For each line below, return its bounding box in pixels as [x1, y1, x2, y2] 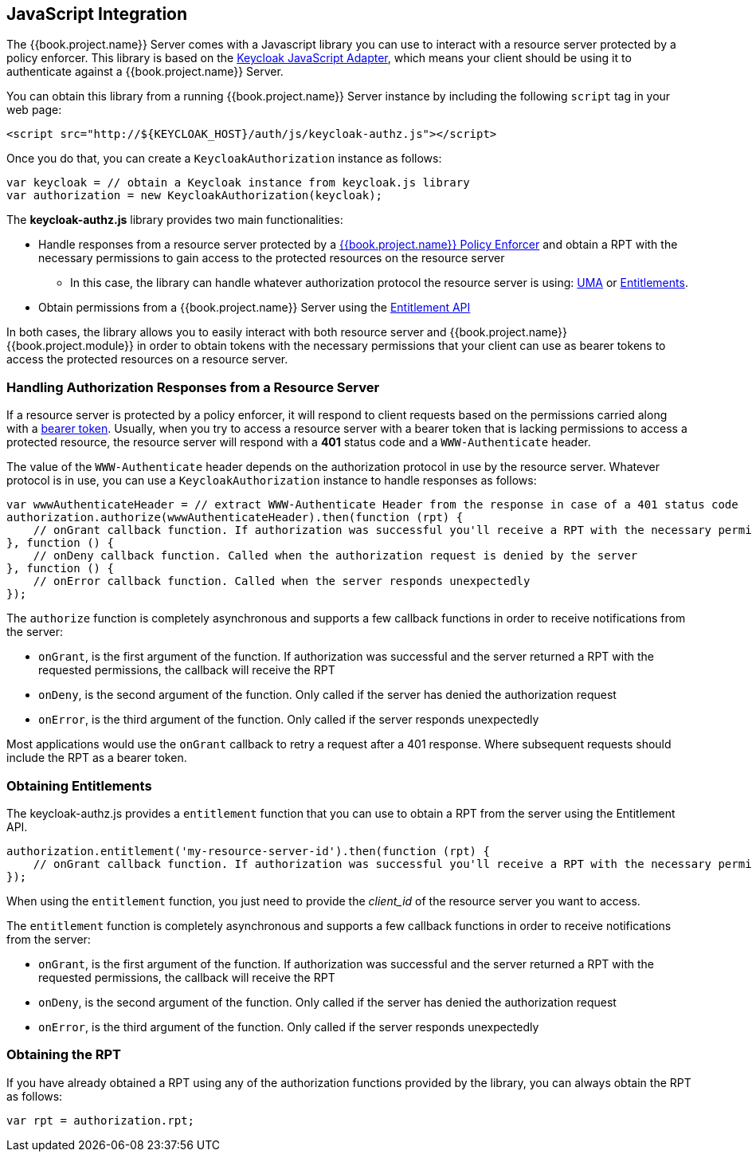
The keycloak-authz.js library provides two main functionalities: [6, 213, 343, 227]
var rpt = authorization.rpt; [6, 1113, 195, 1127]
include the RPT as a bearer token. [6, 751, 187, 765]
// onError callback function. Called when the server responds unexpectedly [33, 575, 531, 588]
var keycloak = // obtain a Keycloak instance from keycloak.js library [6, 176, 470, 190]
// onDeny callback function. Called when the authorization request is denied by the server [33, 549, 638, 563]
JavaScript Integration [6, 4, 188, 24]
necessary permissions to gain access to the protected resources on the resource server [38, 251, 505, 265]
